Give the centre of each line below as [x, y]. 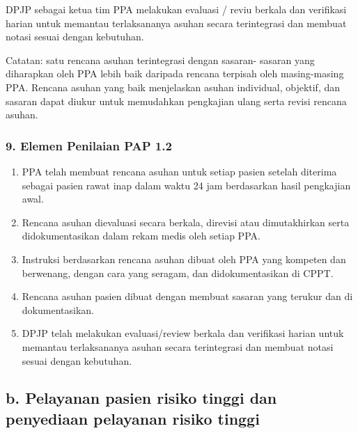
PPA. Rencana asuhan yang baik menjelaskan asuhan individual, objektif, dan [173, 87]
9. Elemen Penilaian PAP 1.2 [89, 145]
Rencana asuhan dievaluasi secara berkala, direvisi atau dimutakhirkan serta [186, 222]
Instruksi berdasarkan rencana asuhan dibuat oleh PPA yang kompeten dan [184, 259]
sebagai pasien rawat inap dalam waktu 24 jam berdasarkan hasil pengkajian [186, 185]
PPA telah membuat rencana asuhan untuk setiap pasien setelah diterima [179, 171]
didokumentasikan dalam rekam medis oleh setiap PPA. [141, 236]
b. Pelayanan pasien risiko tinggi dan [141, 398]
